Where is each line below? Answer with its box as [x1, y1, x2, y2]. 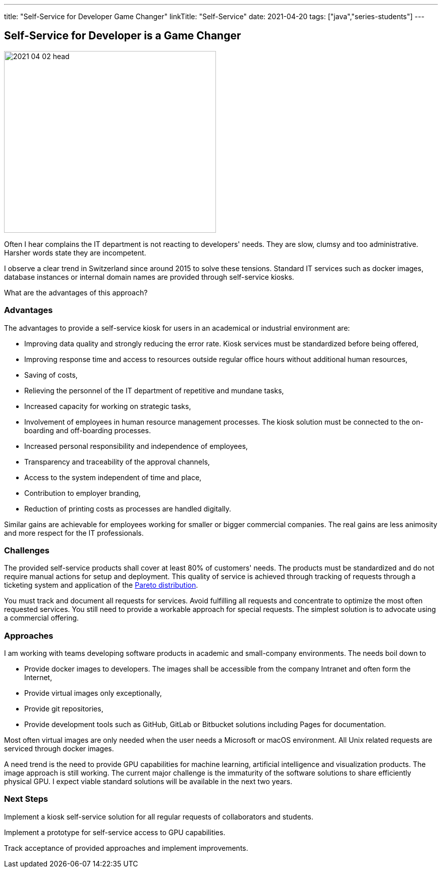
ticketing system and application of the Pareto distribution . [4, 581, 198, 590]
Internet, [24, 673, 52, 682]
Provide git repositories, [24, 704, 103, 713]
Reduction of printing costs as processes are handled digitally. [24, 504, 232, 513]
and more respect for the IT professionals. [4, 528, 144, 537]
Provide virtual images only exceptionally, [24, 689, 162, 698]
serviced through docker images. [4, 744, 114, 753]
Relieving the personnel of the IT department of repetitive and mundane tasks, [24, 386, 284, 395]
